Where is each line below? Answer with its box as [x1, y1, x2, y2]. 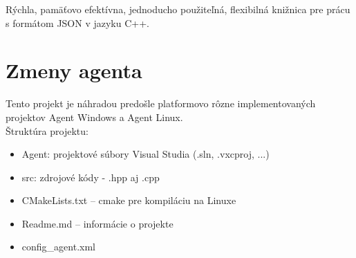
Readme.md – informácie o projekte [21, 216, 174, 230]
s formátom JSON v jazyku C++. [6, 15, 149, 30]
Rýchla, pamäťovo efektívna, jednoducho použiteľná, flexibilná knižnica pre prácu [6, 2, 350, 16]
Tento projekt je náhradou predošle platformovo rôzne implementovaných [6, 96, 316, 111]
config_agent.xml [21, 239, 95, 254]
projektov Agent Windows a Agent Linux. [6, 109, 183, 124]
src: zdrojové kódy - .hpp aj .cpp [21, 169, 160, 184]
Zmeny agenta [6, 56, 142, 84]
